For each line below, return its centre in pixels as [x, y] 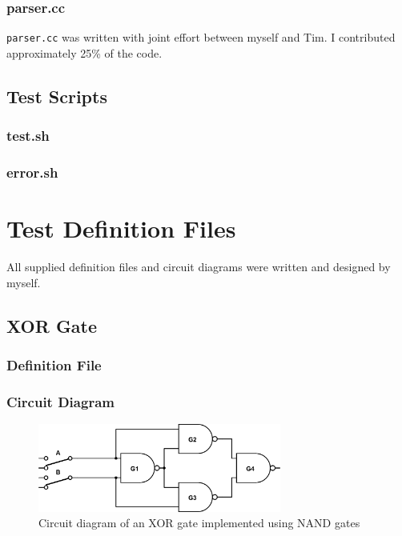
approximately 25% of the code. [84, 52]
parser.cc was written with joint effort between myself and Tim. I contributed [201, 37]
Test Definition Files [121, 228]
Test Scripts [57, 96]
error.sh [32, 172]
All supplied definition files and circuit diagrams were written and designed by [199, 267]
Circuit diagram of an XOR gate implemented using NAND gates [199, 523]
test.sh [28, 136]
